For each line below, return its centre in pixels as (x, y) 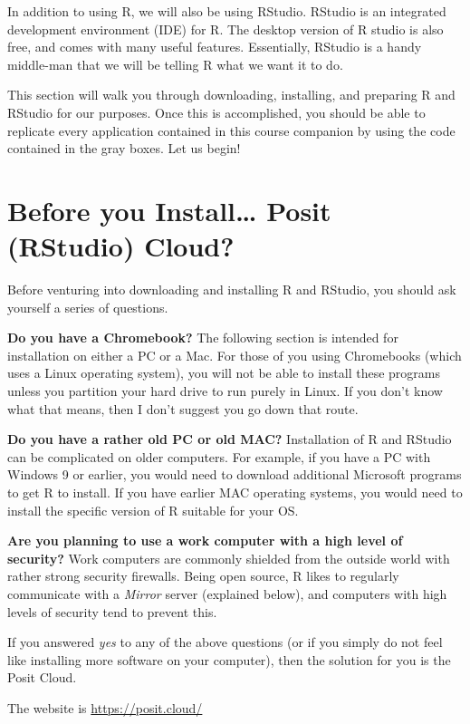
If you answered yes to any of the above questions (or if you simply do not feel (225, 642)
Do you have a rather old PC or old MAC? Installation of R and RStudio (230, 439)
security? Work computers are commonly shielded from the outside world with (229, 558)
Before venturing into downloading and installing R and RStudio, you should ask (232, 290)
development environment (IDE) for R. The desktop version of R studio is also (225, 29)
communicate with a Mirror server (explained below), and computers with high (227, 593)
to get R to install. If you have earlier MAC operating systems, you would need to (235, 492)
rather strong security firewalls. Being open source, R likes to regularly (203, 576)
